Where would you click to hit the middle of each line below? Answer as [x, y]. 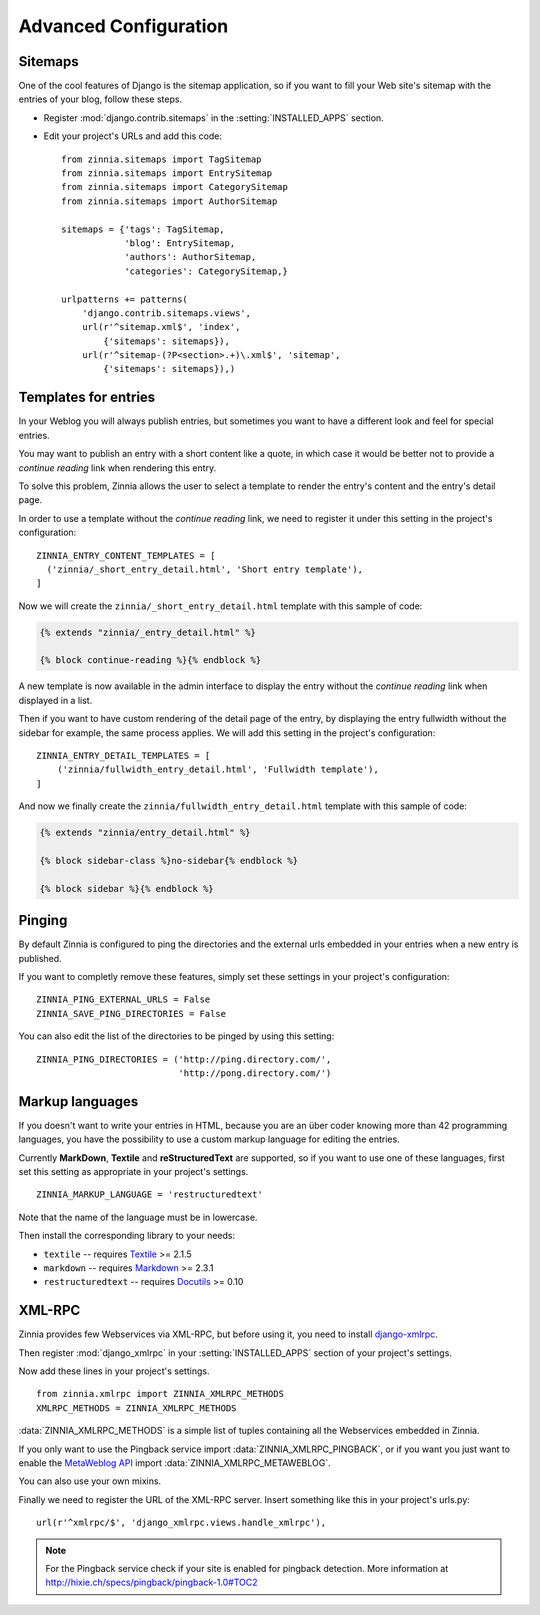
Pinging [43, 920]
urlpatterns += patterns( [125, 299]
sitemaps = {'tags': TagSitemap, [143, 229]
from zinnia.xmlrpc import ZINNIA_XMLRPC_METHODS [160, 1394]
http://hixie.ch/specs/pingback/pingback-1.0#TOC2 [152, 1582]
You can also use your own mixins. [90, 1481]
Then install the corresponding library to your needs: [127, 1236]
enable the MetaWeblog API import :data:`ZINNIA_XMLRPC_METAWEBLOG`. [174, 1463]
